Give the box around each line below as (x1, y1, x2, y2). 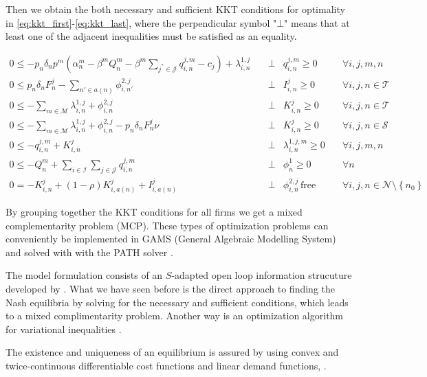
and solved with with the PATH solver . (6, 244, 173, 259)
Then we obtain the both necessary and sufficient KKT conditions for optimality (6, 2, 345, 16)
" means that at (284, 15, 350, 30)
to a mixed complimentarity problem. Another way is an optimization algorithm (6, 308, 344, 323)
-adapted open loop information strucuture (171, 268, 352, 282)
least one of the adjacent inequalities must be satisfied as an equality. (6, 29, 297, 43)
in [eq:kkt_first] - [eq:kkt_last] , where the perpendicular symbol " (6, 15, 277, 30)
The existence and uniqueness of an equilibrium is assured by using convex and (6, 345, 339, 359)
